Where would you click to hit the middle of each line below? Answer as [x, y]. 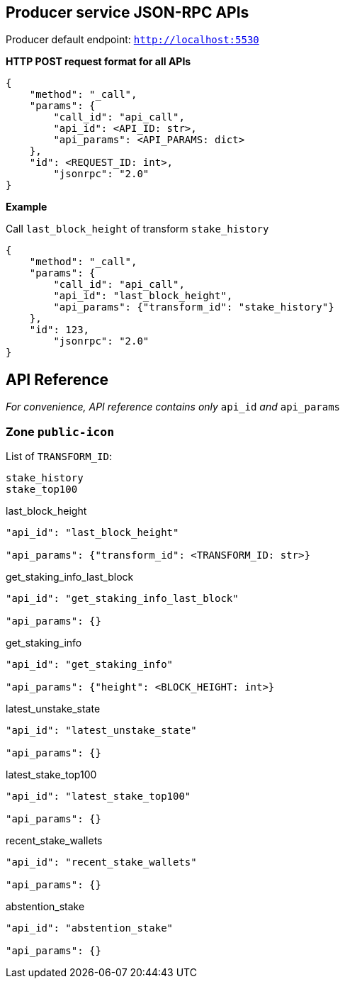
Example [27, 207]
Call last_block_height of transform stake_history [137, 229]
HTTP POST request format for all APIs [98, 62]
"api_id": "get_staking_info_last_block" [122, 599]
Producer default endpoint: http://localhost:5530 [132, 40]
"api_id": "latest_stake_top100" [98, 796]
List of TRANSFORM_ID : [59, 457]
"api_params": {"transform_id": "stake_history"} [194, 307]
